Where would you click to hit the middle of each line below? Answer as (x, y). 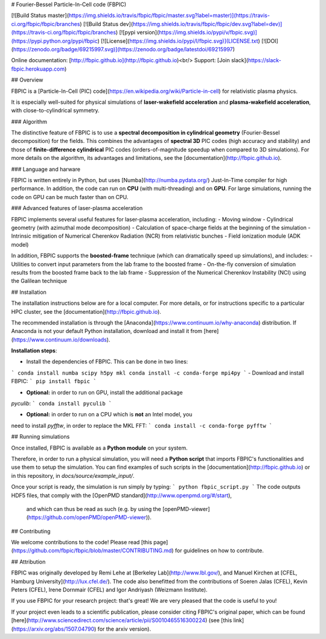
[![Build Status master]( (40, 16)
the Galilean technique (39, 281)
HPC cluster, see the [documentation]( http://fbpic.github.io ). (86, 311)
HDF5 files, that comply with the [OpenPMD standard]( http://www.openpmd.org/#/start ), (122, 495)
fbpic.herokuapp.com (38, 69)
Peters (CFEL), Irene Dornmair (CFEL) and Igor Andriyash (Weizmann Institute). (109, 590)
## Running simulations (40, 437)
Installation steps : (34, 351)
